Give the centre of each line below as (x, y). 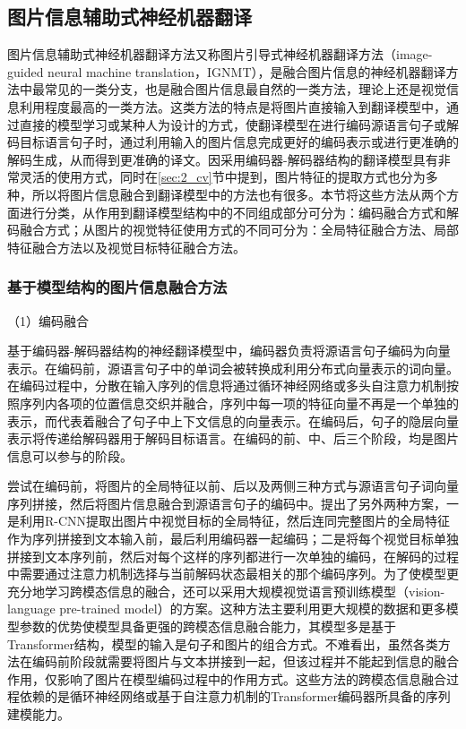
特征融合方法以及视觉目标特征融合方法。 (126, 247)
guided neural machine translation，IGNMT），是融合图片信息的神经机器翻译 (227, 71)
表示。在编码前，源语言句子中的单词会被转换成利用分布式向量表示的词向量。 (233, 368)
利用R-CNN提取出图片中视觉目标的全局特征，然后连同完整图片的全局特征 (235, 521)
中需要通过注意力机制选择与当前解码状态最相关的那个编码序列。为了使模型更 (233, 574)
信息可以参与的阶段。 (70, 455)
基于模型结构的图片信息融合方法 (117, 287)
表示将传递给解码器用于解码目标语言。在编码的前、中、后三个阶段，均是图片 (233, 438)
